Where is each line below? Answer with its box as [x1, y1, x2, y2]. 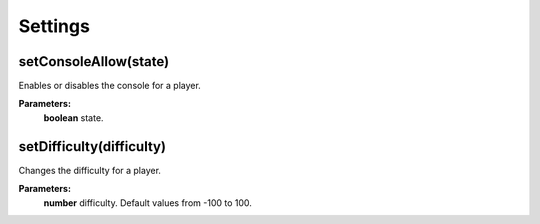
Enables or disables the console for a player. [18, 80, 202, 92]
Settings [18, 15, 90, 37]
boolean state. [43, 111, 104, 124]
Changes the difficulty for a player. [18, 164, 162, 176]
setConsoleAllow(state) [18, 53, 170, 70]
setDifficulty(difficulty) [18, 138, 167, 155]
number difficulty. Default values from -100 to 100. [43, 196, 252, 209]
